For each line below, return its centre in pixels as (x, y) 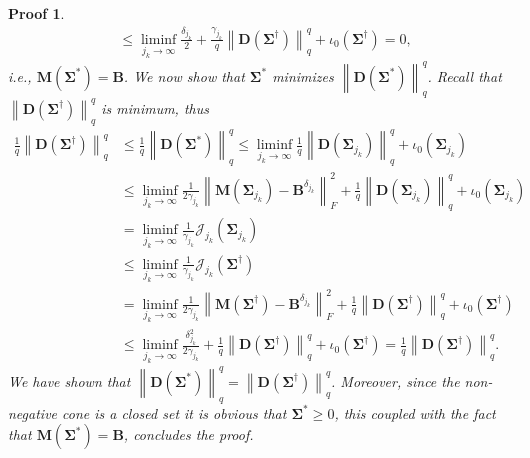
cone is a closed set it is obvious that (174, 412)
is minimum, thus (155, 107)
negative (33, 412)
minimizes (303, 75)
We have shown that (69, 380)
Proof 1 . (36, 13)
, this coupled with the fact (415, 412)
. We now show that (184, 75)
